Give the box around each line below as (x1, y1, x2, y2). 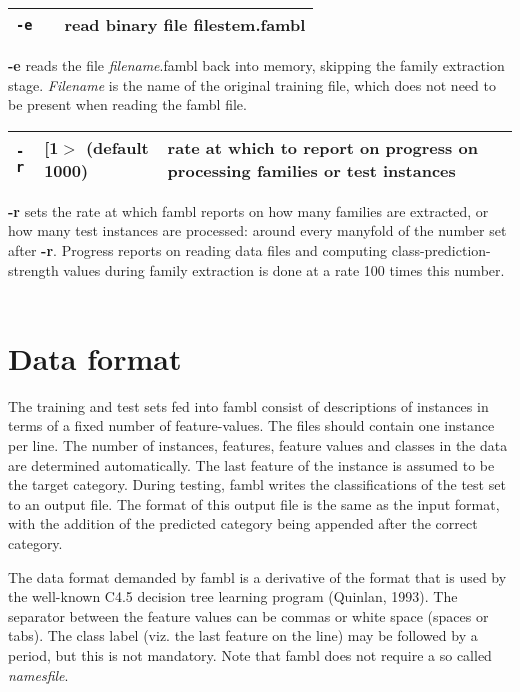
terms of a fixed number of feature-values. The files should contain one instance (8, 415, 495, 436)
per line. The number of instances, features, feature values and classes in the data (8, 435, 508, 456)
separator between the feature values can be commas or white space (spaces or (8, 605, 489, 626)
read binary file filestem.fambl (64, 13, 306, 36)
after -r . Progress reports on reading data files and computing (8, 239, 388, 260)
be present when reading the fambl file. (8, 94, 247, 115)
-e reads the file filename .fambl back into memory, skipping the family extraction (8, 55, 505, 75)
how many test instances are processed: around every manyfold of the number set (8, 220, 507, 241)
